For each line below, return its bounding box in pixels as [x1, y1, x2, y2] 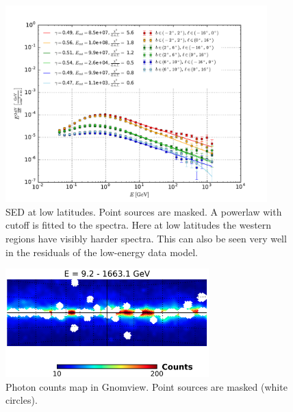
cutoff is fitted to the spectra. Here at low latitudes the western [5, 218, 272, 232]
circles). [5, 393, 38, 407]
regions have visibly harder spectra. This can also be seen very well [5, 231, 287, 245]
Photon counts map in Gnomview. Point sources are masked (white [5, 379, 288, 393]
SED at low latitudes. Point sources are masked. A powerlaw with [5, 204, 282, 218]
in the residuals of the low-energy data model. [5, 244, 199, 259]
